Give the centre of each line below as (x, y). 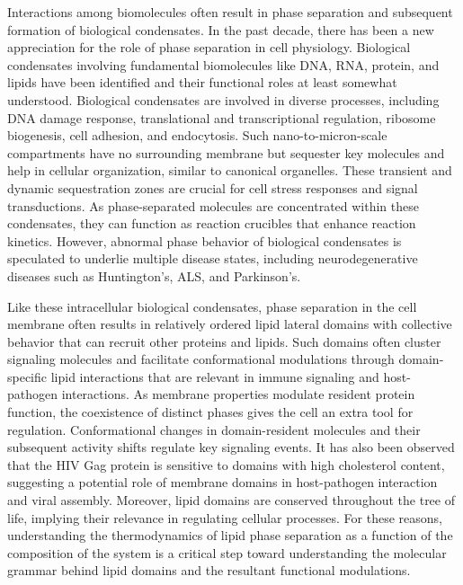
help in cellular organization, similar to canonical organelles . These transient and (230, 170)
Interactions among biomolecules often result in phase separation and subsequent (230, 12)
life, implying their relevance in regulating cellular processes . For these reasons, (225, 517)
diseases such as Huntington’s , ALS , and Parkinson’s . (154, 275)
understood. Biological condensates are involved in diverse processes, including (223, 99)
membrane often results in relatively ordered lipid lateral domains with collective (230, 324)
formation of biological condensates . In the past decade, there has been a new (221, 29)
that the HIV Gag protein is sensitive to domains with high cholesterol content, (226, 464)
